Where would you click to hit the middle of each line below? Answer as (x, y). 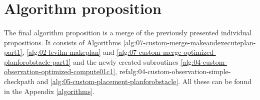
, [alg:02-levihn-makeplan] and (68, 52)
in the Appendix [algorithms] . (49, 91)
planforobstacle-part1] (37, 61)
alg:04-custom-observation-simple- (179, 71)
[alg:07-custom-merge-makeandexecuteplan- (189, 42)
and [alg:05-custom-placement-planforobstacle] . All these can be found (144, 81)
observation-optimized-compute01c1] (60, 71)
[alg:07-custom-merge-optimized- (166, 52)
